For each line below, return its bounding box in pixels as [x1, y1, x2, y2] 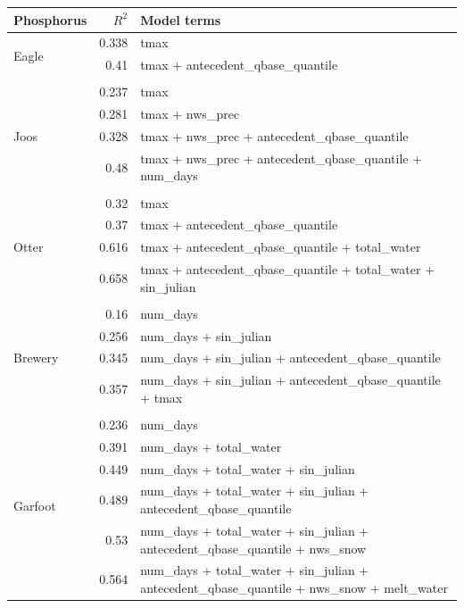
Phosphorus [13, 10, 87, 29]
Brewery [13, 348, 59, 367]
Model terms [140, 10, 221, 29]
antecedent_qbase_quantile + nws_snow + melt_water [140, 578, 448, 596]
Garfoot [13, 496, 56, 515]
